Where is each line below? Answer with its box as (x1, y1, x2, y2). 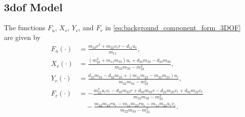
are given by (4, 32, 41, 42)
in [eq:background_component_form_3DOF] (105, 22, 241, 33)
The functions (4, 22, 45, 33)
